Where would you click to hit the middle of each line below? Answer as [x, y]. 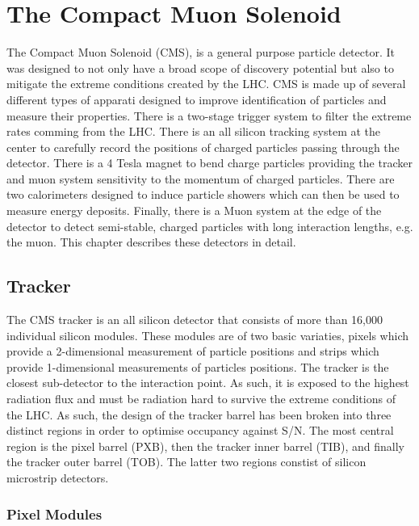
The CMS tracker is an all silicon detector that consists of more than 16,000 [195, 320]
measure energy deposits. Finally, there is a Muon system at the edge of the [194, 210]
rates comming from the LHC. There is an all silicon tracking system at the [194, 131]
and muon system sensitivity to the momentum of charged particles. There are [201, 178]
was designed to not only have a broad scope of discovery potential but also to [200, 67]
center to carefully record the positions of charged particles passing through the [203, 147]
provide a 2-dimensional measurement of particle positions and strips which [193, 351]
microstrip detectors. [58, 477]
